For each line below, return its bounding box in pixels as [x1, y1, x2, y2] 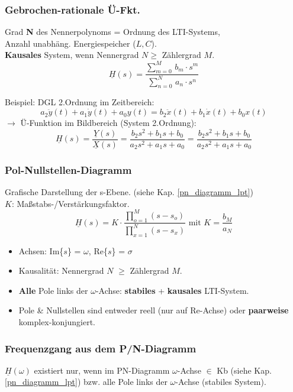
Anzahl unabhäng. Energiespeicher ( [5, 37, 136, 49]
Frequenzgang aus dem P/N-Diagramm [5, 341, 197, 355]
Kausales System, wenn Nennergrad [5, 48, 139, 61]
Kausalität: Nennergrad [18, 264, 104, 277]
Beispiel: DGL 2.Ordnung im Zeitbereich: [5, 96, 154, 108]
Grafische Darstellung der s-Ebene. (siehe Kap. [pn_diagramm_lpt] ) [5, 186, 253, 198]
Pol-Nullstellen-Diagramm [5, 162, 132, 177]
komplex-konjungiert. [18, 316, 95, 328]
